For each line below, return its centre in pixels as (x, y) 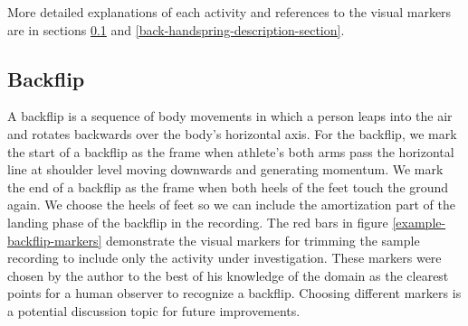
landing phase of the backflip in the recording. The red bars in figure (198, 222)
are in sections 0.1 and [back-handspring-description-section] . (176, 29)
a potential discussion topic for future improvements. (154, 310)
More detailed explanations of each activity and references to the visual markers (229, 12)
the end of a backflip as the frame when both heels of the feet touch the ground (228, 186)
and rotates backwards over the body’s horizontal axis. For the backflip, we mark (232, 133)
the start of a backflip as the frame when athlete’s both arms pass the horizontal (231, 151)
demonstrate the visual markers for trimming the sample (263, 240)
